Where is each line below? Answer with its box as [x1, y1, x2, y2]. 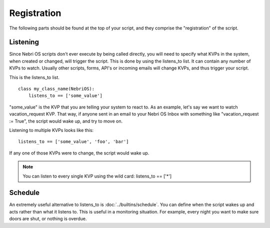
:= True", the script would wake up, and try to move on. [9, 118, 123, 124]
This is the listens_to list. [9, 74, 60, 80]
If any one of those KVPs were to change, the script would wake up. [9, 150, 149, 156]
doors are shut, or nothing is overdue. [9, 215, 87, 222]
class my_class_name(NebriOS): [18, 86, 95, 92]
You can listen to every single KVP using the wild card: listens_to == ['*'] [22, 173, 172, 179]
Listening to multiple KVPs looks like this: [9, 127, 94, 133]
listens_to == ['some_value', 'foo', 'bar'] [18, 139, 129, 144]
